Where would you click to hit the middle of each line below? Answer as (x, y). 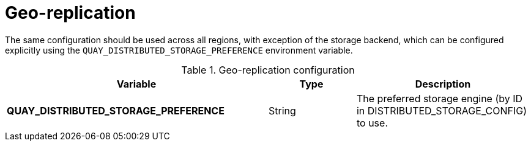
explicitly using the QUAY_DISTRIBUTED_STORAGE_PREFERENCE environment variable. (179, 50)
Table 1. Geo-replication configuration (268, 70)
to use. (372, 123)
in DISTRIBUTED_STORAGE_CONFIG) (442, 110)
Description (443, 84)
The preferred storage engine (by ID (440, 98)
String (282, 110)
